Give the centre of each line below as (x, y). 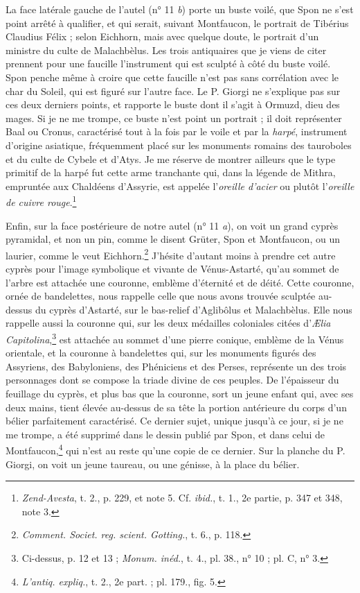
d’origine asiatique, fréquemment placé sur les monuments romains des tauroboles (179, 145)
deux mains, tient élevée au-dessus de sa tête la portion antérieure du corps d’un (176, 407)
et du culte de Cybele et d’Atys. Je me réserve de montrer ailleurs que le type (171, 158)
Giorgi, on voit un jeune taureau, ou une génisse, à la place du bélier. (153, 464)
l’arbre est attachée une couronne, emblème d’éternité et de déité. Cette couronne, (180, 282)
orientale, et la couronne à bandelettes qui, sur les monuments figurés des (161, 353)
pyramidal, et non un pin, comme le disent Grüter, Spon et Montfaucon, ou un (173, 239)
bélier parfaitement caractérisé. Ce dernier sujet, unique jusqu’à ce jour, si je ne (174, 421)
